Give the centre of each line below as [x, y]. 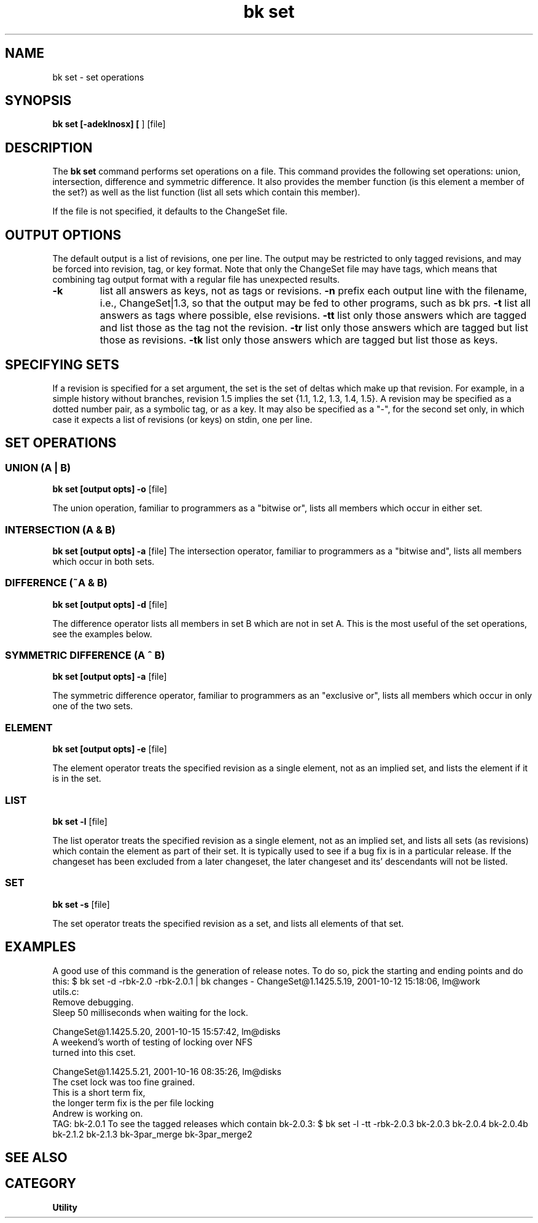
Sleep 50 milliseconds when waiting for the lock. [150, 1012]
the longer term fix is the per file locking [133, 1103]
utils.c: [66, 991]
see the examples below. [102, 634]
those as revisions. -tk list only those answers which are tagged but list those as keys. [299, 340]
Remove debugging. [93, 1002]
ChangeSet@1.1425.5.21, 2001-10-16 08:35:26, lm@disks [167, 1071]
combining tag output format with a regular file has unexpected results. [196, 280]
